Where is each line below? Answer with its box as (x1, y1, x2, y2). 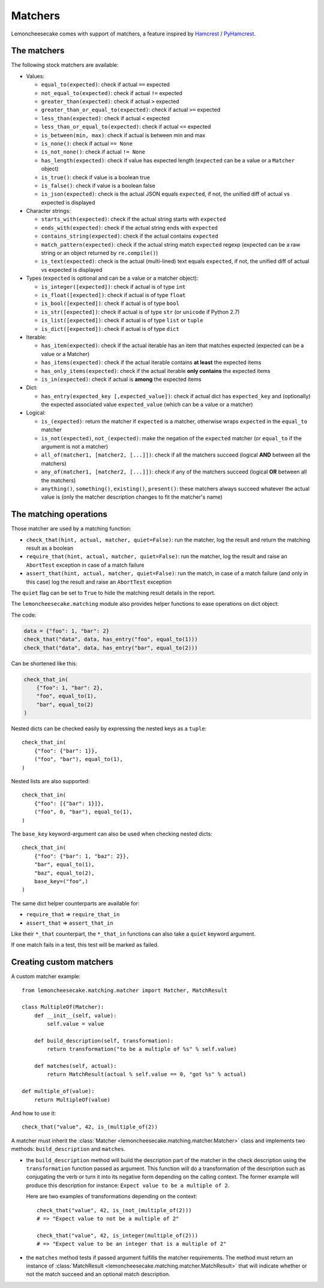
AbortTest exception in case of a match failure (26, 561, 145, 569)
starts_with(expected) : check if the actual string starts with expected (41, 215, 226, 223)
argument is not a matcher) (41, 443, 109, 451)
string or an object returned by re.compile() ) (41, 250, 158, 257)
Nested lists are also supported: (11, 778, 90, 785)
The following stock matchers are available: (11, 61, 119, 69)
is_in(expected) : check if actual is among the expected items (41, 375, 202, 383)
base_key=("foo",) (34, 878, 89, 884)
